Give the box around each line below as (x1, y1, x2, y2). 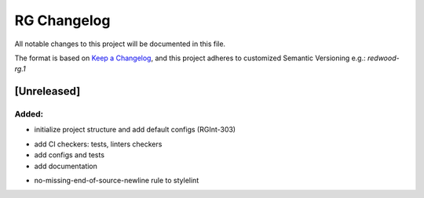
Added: (14, 109, 43, 120)
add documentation (34, 161, 98, 171)
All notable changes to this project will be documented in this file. (14, 39, 226, 49)
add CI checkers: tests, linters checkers (34, 139, 163, 149)
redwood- (367, 53, 400, 63)
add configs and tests (34, 150, 105, 160)
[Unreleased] (14, 85, 81, 98)
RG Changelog (14, 12, 111, 29)
